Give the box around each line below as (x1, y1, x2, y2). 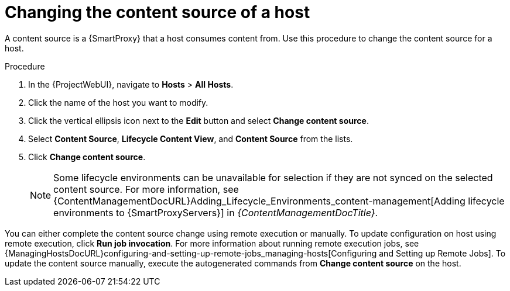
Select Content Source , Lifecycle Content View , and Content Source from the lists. (28, 133, 353, 144)
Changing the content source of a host (5, 2, 310, 22)
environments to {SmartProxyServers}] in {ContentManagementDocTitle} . (53, 206, 378, 219)
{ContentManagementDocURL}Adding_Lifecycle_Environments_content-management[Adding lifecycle (53, 195, 505, 207)
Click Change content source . (28, 151, 146, 162)
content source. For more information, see (53, 183, 239, 195)
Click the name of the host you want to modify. (28, 97, 208, 108)
